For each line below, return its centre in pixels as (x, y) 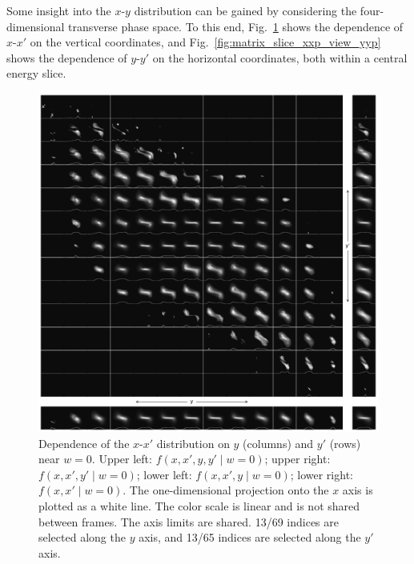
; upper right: (297, 459)
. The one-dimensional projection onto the (226, 490)
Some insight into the (59, 10)
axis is (358, 490)
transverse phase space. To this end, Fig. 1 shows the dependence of (236, 26)
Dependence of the (84, 443)
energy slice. (36, 73)
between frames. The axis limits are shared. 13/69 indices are (189, 521)
